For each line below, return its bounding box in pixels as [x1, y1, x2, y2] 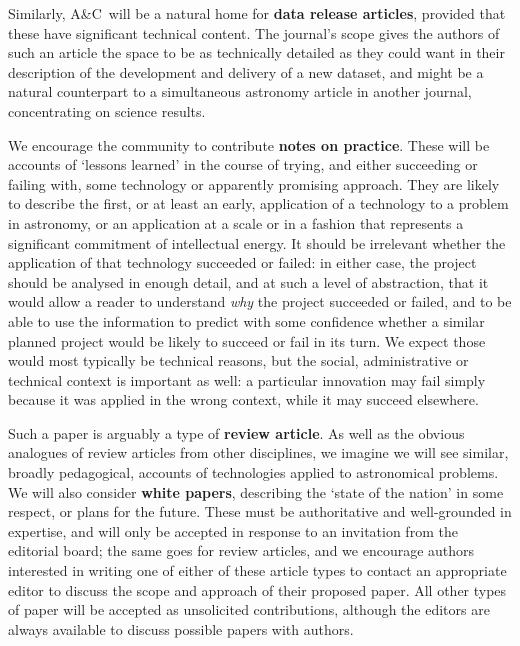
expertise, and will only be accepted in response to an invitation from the [8, 520, 458, 541]
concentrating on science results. [8, 100, 206, 121]
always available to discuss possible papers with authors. [8, 618, 354, 639]
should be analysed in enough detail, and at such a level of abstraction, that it [8, 271, 489, 292]
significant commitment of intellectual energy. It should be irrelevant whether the [8, 232, 506, 253]
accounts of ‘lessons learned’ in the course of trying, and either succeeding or [8, 154, 478, 175]
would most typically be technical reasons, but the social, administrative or [8, 350, 469, 371]
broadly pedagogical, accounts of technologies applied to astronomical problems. [8, 462, 499, 483]
